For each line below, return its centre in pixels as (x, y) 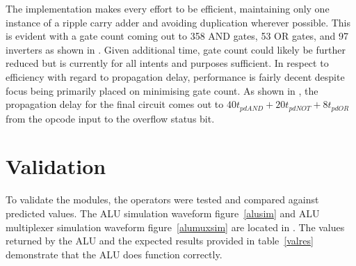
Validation (56, 166)
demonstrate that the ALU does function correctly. (114, 254)
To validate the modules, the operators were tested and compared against (162, 199)
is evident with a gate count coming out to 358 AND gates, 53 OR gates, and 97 (177, 36)
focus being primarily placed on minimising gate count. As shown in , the (162, 90)
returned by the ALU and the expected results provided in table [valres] (160, 241)
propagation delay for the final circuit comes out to (115, 104)
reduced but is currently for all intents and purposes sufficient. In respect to (167, 63)
